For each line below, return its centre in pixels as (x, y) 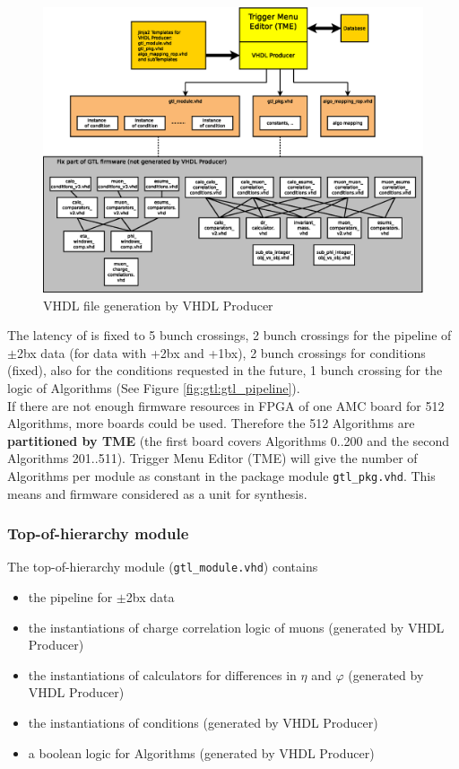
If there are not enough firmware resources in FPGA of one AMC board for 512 (226, 405)
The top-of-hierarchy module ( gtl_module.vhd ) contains (163, 567)
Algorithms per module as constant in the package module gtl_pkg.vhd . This (221, 475)
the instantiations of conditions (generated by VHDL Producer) (203, 723)
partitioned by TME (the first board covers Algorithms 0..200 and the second (229, 440)
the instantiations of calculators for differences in (162, 674)
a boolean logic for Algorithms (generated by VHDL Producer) (201, 752)
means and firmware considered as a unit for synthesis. (157, 493)
